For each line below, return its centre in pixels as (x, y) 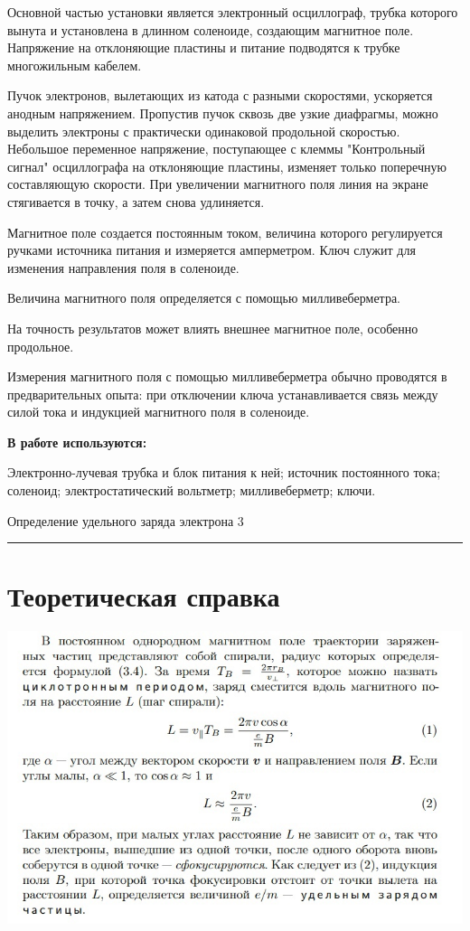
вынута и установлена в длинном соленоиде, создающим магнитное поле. (211, 29)
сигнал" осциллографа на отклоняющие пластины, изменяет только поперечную (227, 166)
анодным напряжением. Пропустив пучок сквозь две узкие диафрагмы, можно (223, 113)
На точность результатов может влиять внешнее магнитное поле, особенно (213, 328)
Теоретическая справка (144, 596)
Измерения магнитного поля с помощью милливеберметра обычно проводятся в (227, 376)
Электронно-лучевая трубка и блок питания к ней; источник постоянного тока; (224, 472)
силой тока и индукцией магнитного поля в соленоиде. (159, 412)
